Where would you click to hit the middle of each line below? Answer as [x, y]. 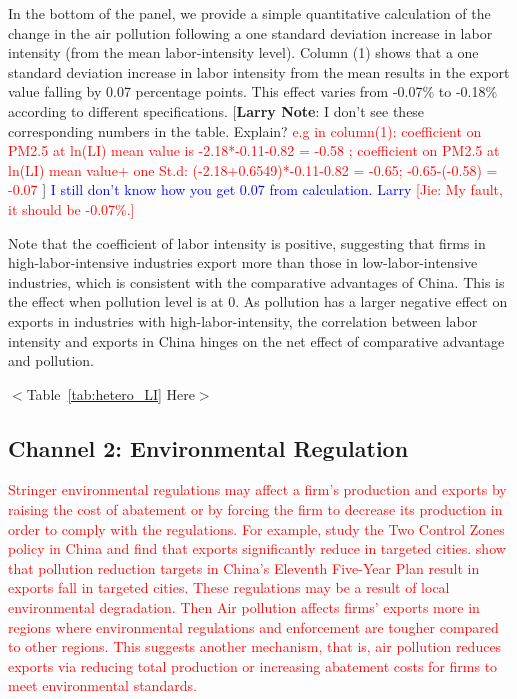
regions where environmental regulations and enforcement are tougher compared [253, 626]
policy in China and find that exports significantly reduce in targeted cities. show [257, 548]
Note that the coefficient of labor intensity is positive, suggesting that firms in [247, 242]
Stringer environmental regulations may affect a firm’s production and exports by [257, 489]
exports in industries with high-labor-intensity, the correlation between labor [243, 320]
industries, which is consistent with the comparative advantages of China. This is [256, 281]
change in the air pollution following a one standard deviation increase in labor [250, 32]
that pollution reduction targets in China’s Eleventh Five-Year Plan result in [244, 567]
